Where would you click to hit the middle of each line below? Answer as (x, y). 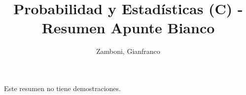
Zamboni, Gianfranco (128, 51)
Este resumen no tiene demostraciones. (62, 88)
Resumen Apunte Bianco (128, 28)
